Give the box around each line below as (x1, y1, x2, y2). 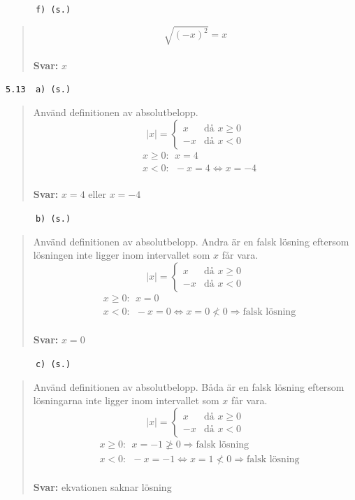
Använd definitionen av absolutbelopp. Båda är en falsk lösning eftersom (33, 379, 345, 394)
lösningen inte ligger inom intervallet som (33, 248, 210, 262)
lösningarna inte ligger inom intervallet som (33, 393, 219, 408)
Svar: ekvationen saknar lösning (33, 480, 172, 494)
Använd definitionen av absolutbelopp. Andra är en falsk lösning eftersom (33, 234, 349, 248)
